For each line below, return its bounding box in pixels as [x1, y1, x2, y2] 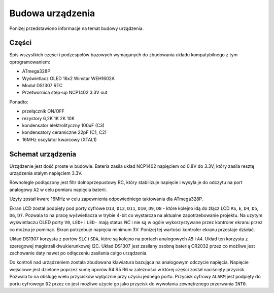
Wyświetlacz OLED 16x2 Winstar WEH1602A [22, 75, 115, 81]
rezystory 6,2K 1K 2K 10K [22, 115, 75, 121]
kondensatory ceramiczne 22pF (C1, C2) [22, 129, 107, 135]
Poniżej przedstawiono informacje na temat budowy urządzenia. [9, 25, 144, 31]
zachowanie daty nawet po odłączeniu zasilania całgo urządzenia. [9, 250, 148, 256]
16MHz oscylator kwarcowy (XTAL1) [22, 136, 97, 142]
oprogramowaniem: [9, 59, 50, 65]
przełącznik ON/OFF [22, 108, 65, 114]
